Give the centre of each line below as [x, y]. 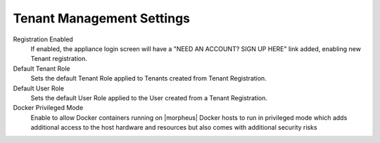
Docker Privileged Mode [48, 108]
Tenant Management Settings [101, 18]
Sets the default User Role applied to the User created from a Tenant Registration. [149, 97]
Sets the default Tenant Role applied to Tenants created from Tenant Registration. [148, 79]
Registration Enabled [43, 39]
